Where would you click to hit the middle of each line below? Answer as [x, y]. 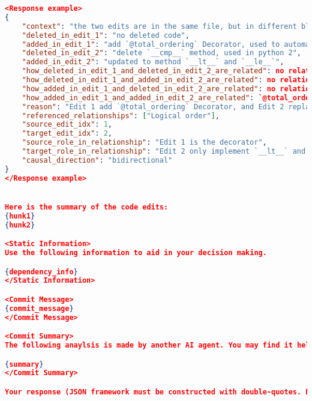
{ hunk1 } [20, 216]
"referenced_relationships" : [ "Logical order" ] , [121, 116]
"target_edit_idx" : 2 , [67, 134]
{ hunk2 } [20, 225]
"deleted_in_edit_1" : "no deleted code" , [106, 35]
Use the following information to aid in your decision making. [136, 252]
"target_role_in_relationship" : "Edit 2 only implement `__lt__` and [164, 151]
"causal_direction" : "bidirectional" [97, 160]
